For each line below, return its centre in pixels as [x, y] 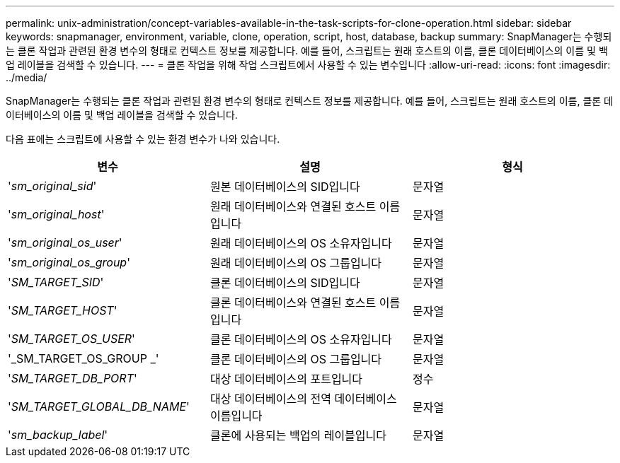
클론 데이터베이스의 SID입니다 [285, 283]
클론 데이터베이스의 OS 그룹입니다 [296, 359]
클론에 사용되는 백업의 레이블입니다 [298, 435]
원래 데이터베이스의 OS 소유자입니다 [301, 243]
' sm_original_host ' [56, 214]
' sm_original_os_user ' [65, 242]
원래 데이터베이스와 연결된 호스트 [293, 206]
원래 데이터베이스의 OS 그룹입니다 [296, 263]
